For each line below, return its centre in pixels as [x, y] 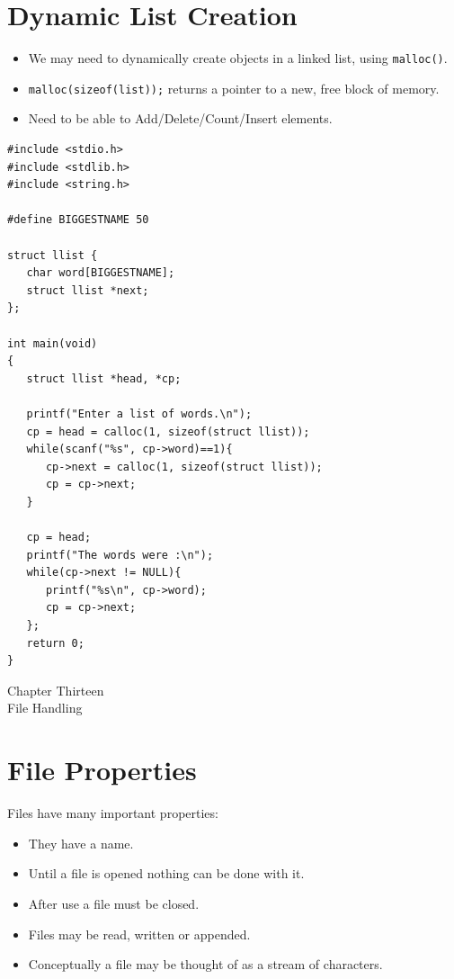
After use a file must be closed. [114, 903]
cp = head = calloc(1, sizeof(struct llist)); [168, 431]
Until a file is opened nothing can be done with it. [166, 873]
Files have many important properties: [113, 813]
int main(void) [53, 343]
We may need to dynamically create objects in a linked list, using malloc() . [238, 58]
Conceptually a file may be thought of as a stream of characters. [205, 964]
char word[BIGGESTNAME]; [101, 273]
